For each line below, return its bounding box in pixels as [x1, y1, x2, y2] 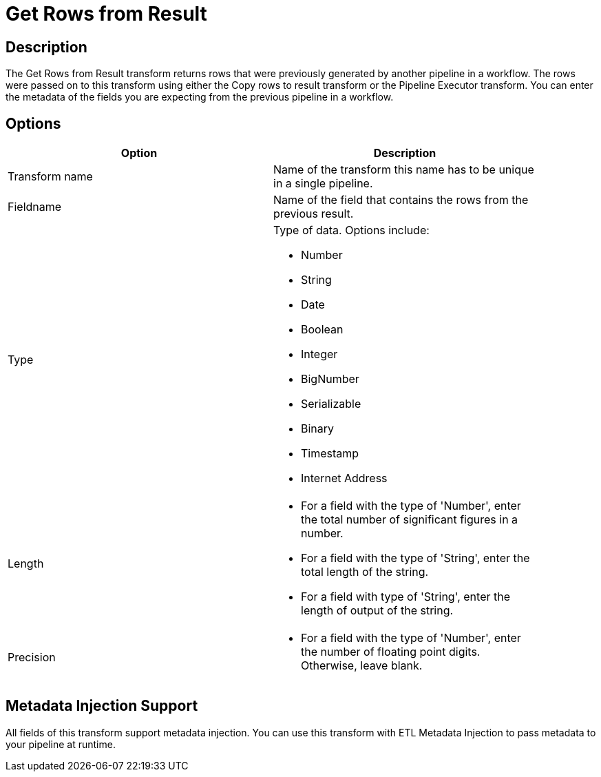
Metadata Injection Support [6, 697, 198, 715]
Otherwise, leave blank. [301, 659, 423, 673]
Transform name [8, 169, 93, 184]
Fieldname [8, 200, 62, 214]
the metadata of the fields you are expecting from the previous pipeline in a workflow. [6, 91, 394, 103]
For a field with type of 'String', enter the [301, 590, 510, 604]
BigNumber [301, 372, 359, 386]
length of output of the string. [301, 603, 454, 618]
